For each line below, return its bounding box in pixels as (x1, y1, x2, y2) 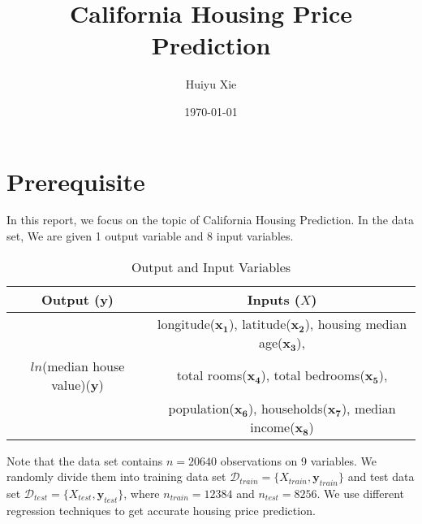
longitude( (157, 314, 216, 333)
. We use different (316, 485, 404, 502)
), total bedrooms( (261, 366, 365, 385)
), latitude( (229, 314, 291, 333)
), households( (248, 398, 328, 418)
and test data (347, 468, 415, 485)
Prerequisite (6, 164, 145, 197)
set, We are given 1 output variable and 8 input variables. (6, 227, 294, 245)
